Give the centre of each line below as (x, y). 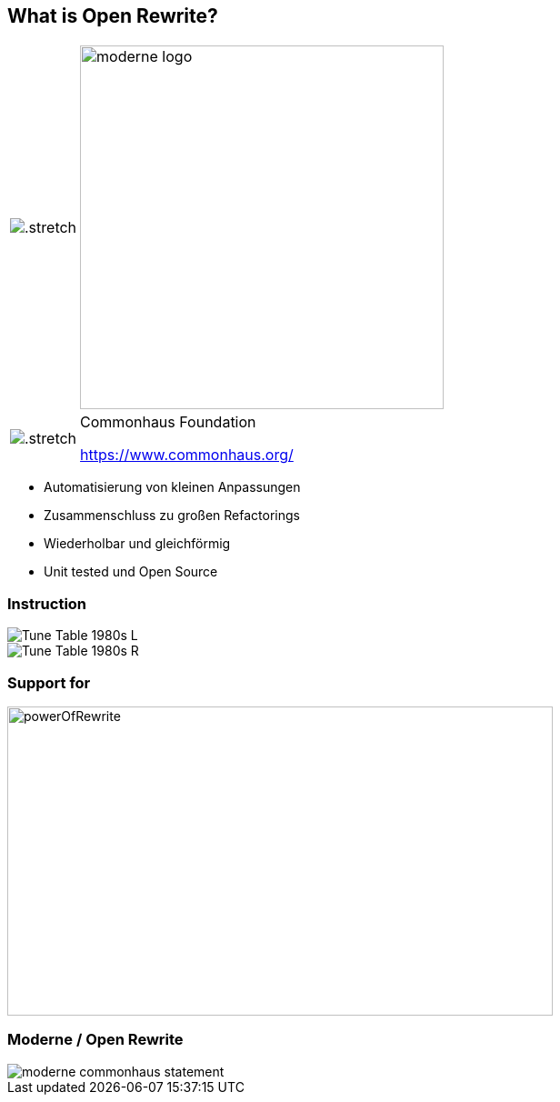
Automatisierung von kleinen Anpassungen (172, 487)
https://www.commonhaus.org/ (187, 455)
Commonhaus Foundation (168, 422)
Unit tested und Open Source (131, 572)
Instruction (47, 603)
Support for (49, 682)
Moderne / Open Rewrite (95, 1040)
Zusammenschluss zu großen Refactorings (172, 516)
